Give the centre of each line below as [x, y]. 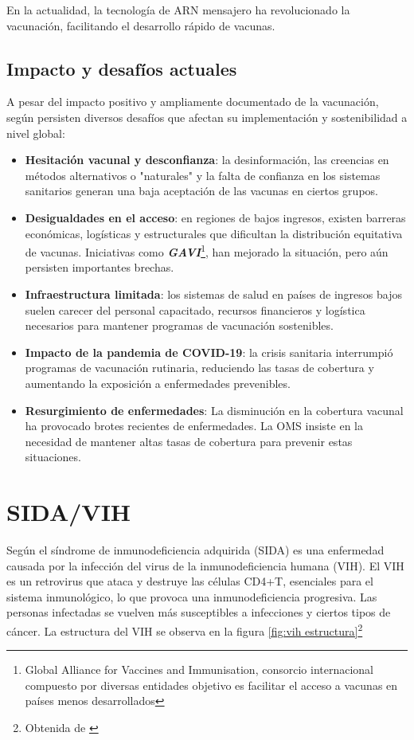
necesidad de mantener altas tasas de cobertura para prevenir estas [189, 441]
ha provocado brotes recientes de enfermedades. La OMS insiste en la [194, 426]
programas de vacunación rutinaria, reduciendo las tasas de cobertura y [199, 368]
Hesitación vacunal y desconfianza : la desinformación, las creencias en [207, 160]
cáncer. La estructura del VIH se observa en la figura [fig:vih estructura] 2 [185, 630]
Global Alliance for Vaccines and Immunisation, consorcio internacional [199, 670]
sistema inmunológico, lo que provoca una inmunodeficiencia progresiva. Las [192, 596]
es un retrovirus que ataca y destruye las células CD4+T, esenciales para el [190, 581]
